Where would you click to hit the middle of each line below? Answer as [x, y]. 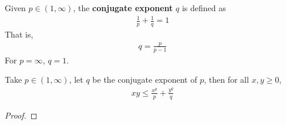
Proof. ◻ [21, 115]
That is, [19, 34]
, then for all [226, 80]
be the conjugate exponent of [145, 80]
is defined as [204, 8]
